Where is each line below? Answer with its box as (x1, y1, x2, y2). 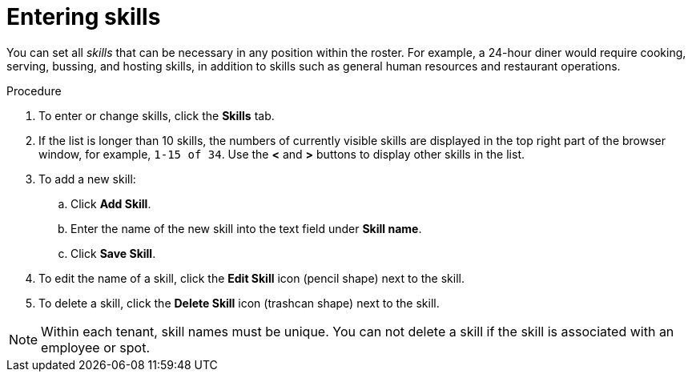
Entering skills (6, 3, 161, 30)
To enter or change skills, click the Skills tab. (38, 108, 275, 123)
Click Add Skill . (70, 196, 151, 211)
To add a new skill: (38, 171, 136, 186)
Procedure (6, 83, 62, 98)
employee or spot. (41, 339, 150, 356)
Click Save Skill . (70, 246, 156, 260)
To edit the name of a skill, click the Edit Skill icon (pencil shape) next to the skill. (38, 271, 465, 285)
